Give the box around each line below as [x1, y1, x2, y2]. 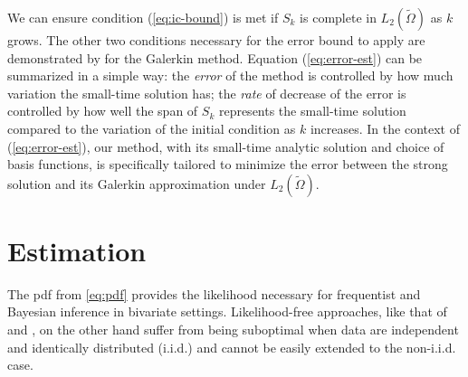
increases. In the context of [310, 118, 460, 137]
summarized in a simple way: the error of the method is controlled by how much [7, 66, 454, 85]
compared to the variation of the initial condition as [7, 118, 296, 137]
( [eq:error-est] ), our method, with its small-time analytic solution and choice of [7, 137, 444, 156]
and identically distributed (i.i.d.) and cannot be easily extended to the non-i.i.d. [7, 337, 456, 356]
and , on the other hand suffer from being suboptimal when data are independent [7, 320, 459, 339]
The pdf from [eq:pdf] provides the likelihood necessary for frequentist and [7, 284, 421, 303]
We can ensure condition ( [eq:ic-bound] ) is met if [7, 8, 279, 26]
